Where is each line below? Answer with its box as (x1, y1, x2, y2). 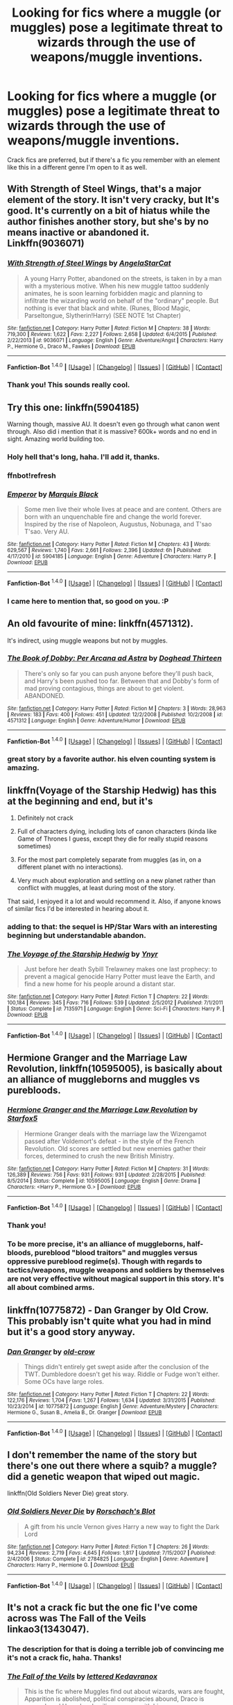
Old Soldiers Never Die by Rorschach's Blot (7, 1507, 156, 1517)
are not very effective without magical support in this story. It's (7, 1274, 224, 1284)
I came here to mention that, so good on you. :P (7, 596, 169, 606)
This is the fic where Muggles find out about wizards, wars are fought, (24, 1688, 225, 1696)
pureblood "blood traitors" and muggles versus (34, 1248, 198, 1258)
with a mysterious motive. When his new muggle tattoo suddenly (24, 282, 209, 290)
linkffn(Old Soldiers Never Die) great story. (7, 1489, 129, 1498)
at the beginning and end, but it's (7, 795, 153, 807)
